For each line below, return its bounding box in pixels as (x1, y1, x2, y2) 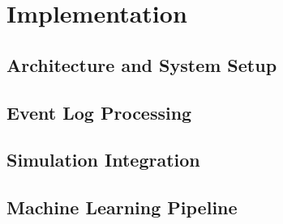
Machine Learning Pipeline (6, 195, 238, 220)
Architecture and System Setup (6, 52, 277, 77)
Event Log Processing (6, 99, 192, 125)
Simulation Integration (6, 147, 200, 172)
